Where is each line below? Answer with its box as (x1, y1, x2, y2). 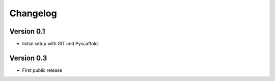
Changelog (9, 8, 57, 19)
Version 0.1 (9, 27, 45, 36)
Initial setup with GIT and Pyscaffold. (22, 41, 99, 47)
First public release (22, 67, 63, 73)
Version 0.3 (9, 53, 47, 62)
